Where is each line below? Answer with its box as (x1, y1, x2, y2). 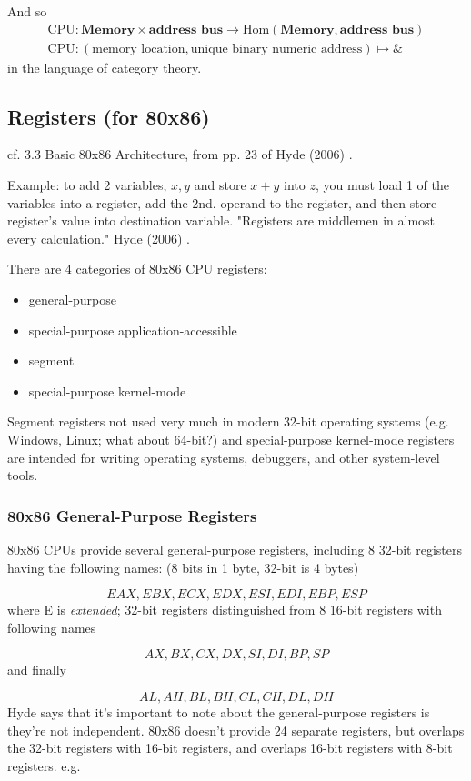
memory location (92, 42, 185, 55)
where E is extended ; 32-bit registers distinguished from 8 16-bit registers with (7, 600, 442, 619)
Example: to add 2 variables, (7, 175, 167, 195)
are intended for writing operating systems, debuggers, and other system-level (7, 447, 440, 466)
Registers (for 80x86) (7, 102, 210, 130)
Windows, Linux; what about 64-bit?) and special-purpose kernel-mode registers (7, 429, 455, 448)
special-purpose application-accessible (28, 320, 237, 339)
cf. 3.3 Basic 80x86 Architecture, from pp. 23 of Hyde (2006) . (7, 145, 353, 164)
